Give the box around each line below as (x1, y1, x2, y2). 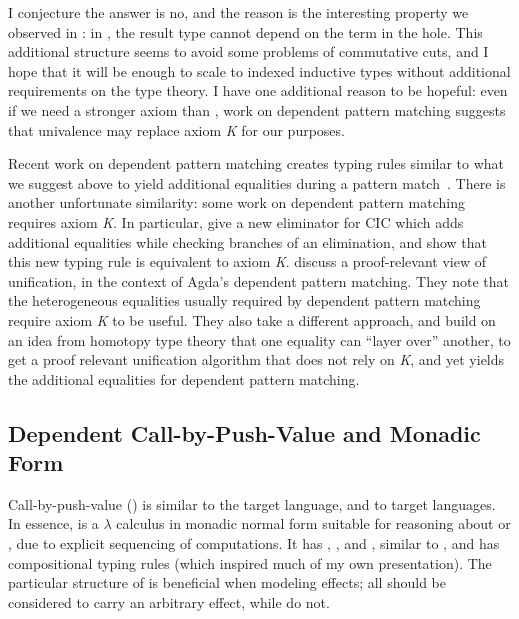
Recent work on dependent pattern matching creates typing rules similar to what (8, 153, 505, 174)
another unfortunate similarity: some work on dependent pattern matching (8, 192, 465, 213)
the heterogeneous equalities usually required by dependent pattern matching (8, 290, 481, 311)
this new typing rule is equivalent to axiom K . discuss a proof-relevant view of (8, 251, 486, 272)
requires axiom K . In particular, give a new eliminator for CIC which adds (8, 211, 464, 232)
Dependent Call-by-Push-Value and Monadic (8, 417, 481, 448)
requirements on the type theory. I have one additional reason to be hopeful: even (8, 80, 508, 101)
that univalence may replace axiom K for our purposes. (8, 119, 345, 140)
